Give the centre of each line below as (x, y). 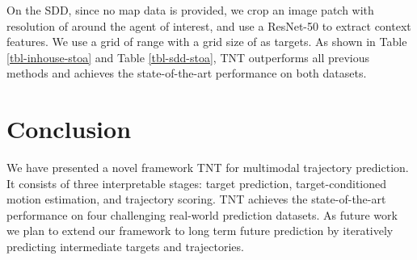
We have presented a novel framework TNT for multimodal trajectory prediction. (208, 168)
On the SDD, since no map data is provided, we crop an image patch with (190, 10)
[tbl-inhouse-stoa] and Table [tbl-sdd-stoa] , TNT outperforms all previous (188, 57)
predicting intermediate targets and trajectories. (125, 247)
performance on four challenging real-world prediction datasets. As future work (202, 214)
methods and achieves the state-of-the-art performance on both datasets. (187, 73)
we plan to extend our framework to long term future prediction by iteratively (200, 231)
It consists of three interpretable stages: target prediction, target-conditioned (197, 183)
